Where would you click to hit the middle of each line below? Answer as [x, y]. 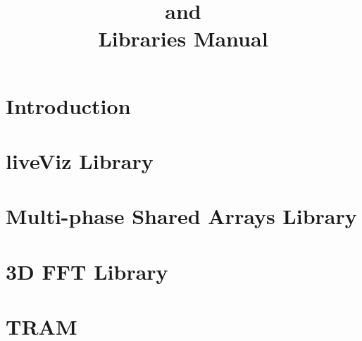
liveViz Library [80, 160]
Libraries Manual [183, 38]
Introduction [68, 105]
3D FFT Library [87, 271]
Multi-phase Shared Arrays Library [181, 216]
